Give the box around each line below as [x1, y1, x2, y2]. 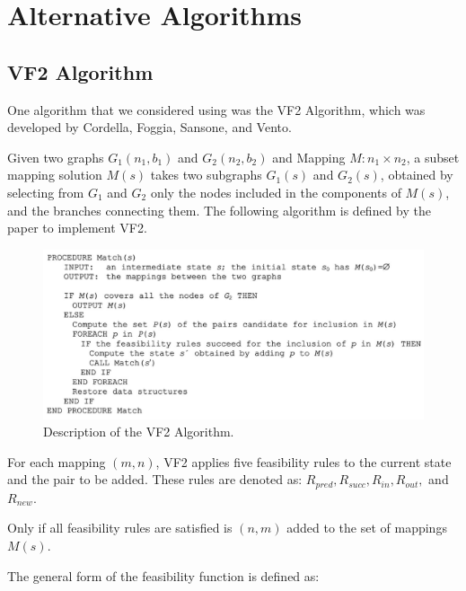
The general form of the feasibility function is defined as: [7, 566, 320, 585]
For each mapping [7, 452, 106, 471]
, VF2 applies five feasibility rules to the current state [155, 452, 452, 471]
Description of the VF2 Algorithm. [43, 422, 234, 441]
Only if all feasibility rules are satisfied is [7, 518, 233, 537]
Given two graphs [7, 147, 104, 166]
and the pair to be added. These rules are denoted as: [7, 470, 303, 489]
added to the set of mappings [286, 518, 447, 537]
